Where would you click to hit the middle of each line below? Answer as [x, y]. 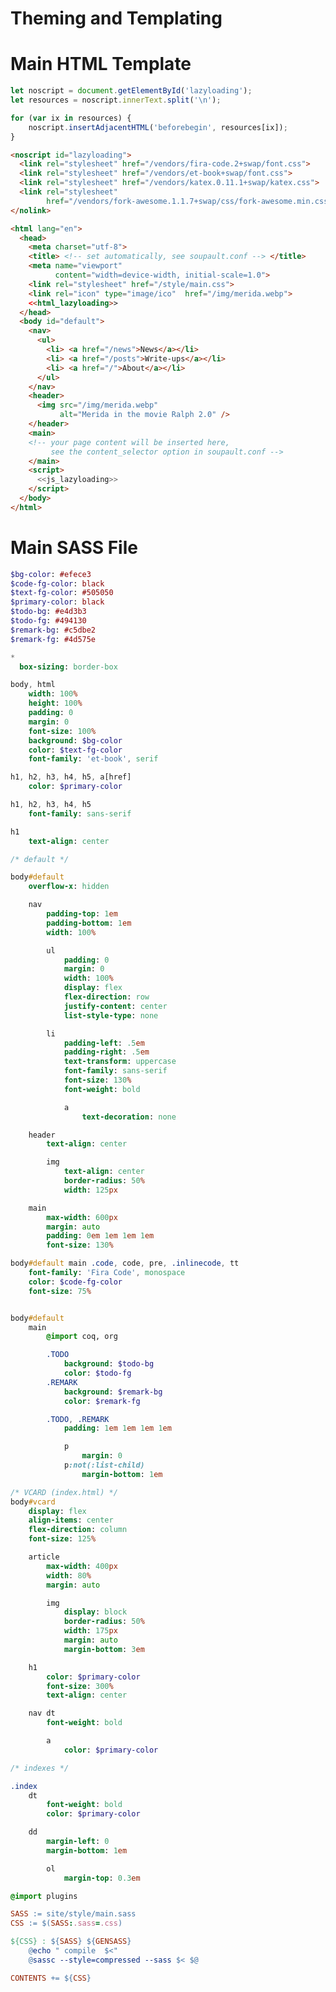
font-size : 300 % [80, 1686]
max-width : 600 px [82, 1217]
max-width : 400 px [82, 1566]
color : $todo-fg [97, 1373]
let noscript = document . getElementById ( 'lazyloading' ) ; [131, 91]
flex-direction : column [78, 1530]
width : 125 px [90, 1190]
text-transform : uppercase [120, 1062]
